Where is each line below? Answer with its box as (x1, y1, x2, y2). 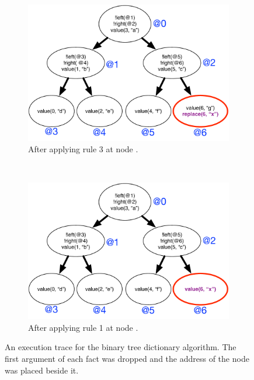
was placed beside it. (5, 364, 79, 376)
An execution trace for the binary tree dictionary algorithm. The (5, 341, 236, 353)
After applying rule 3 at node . (28, 143, 138, 155)
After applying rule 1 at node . (28, 321, 138, 333)
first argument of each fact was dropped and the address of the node (5, 352, 249, 365)
